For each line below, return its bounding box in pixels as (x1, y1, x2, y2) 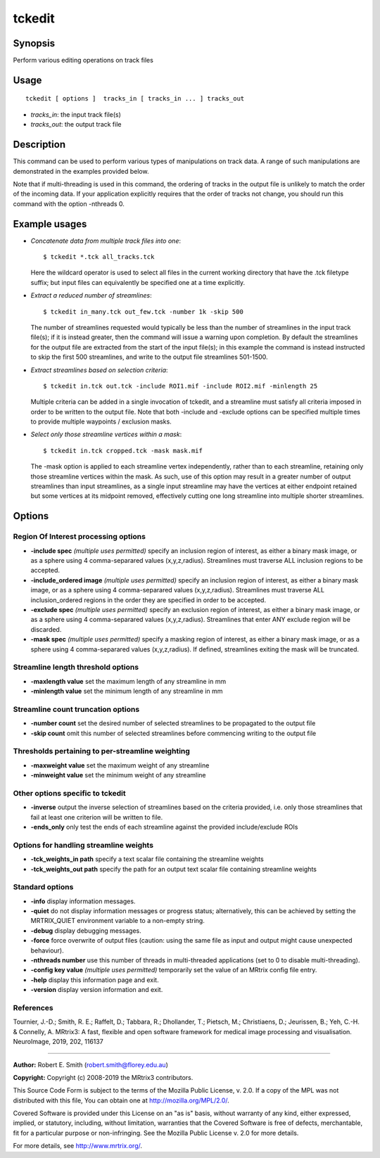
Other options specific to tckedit (13, 788, 126, 798)
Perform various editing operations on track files (13, 56, 154, 65)
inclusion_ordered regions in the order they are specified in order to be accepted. (30, 595, 267, 604)
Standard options (13, 882, 74, 892)
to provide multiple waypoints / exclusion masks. (30, 417, 172, 426)
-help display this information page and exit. (30, 975, 159, 984)
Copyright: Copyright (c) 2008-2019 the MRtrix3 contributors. (13, 1073, 194, 1081)
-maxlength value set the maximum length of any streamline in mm (30, 677, 227, 685)
